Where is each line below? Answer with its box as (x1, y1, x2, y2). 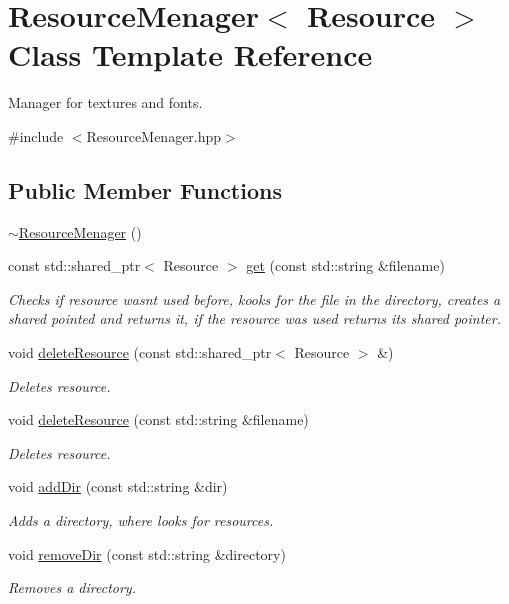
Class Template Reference (8, 34, 373, 75)
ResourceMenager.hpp (86, 125, 222, 146)
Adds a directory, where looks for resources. (8, 510, 274, 531)
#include (8, 125, 64, 146)
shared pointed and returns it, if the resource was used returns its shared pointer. (8, 308, 501, 329)
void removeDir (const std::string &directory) (8, 543, 286, 564)
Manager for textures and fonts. (8, 92, 203, 113)
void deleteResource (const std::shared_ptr (8, 342, 272, 363)
